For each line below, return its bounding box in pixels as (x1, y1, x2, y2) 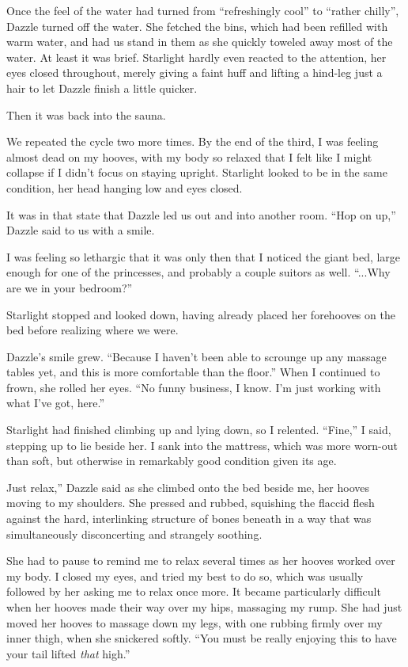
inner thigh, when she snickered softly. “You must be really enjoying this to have (6, 630, 397, 646)
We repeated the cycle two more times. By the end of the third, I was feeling (6, 133, 379, 150)
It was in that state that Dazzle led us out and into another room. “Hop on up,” (6, 206, 396, 223)
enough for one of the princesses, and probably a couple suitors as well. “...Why (6, 264, 391, 280)
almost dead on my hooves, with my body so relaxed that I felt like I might (6, 148, 372, 165)
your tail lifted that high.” (6, 645, 130, 661)
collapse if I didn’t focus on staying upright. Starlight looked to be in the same (6, 164, 387, 181)
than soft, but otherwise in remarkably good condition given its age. (6, 452, 337, 469)
